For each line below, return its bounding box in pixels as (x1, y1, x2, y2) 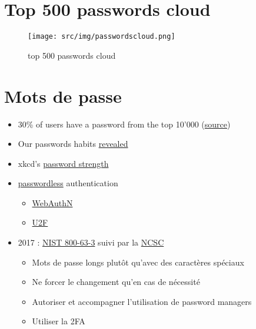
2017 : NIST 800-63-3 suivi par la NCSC (18, 236, 164, 249)
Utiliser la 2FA (32, 315, 85, 327)
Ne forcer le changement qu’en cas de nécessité (32, 276, 200, 288)
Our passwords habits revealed (18, 137, 128, 150)
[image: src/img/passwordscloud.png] (28, 32, 175, 41)
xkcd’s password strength (18, 157, 109, 169)
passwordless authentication (18, 177, 118, 189)
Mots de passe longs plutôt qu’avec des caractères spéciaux (32, 256, 244, 268)
